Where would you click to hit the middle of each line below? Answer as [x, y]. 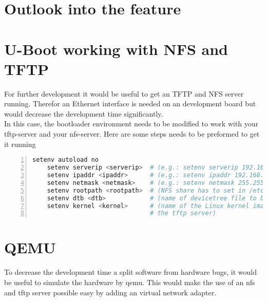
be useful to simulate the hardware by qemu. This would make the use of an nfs [130, 282]
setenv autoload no [65, 160]
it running [20, 144]
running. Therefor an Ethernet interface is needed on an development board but [130, 104]
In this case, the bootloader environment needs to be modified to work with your [131, 124]
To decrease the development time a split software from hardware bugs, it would [131, 272]
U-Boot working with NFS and [116, 49]
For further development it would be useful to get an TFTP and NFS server [124, 93]
